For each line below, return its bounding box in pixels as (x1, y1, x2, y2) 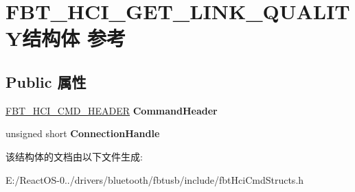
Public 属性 (5, 71, 87, 92)
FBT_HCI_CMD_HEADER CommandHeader (5, 103, 218, 117)
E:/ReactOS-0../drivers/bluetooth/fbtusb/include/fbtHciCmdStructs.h (5, 172, 304, 187)
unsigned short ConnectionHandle (5, 126, 160, 141)
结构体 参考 (22, 24, 126, 52)
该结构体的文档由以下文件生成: (5, 149, 143, 163)
